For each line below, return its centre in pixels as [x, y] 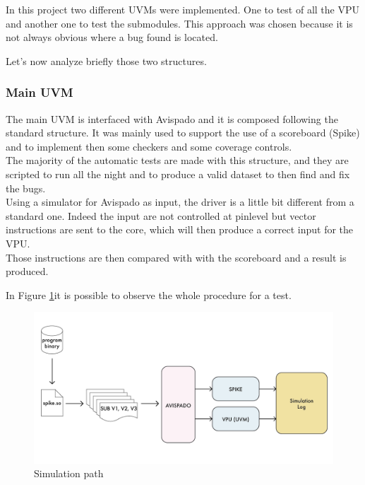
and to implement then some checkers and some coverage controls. [149, 146]
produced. [27, 271]
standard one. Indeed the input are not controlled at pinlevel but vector [161, 215]
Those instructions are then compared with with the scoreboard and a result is [176, 257]
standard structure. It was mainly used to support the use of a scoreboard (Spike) [183, 133]
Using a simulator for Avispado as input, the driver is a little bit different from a [180, 202]
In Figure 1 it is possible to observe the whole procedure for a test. [149, 294]
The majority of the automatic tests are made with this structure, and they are [177, 160]
